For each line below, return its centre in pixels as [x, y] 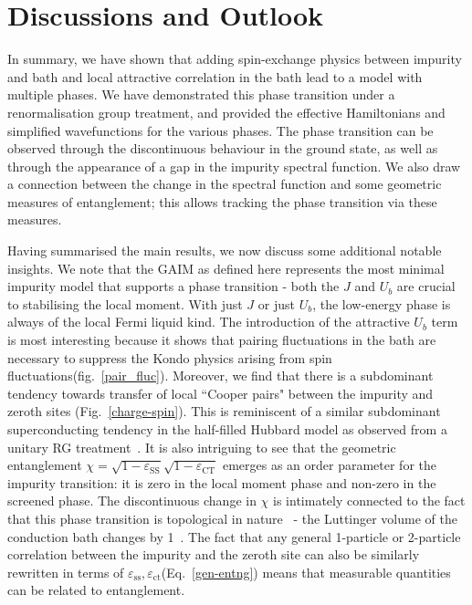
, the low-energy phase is [382, 303]
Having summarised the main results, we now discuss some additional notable [225, 250]
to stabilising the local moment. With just [125, 303]
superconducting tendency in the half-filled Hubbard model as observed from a [227, 429]
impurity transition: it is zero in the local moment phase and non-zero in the [222, 482]
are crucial [426, 286]
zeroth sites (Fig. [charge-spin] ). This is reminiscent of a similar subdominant [224, 411]
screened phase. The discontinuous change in [132, 501]
